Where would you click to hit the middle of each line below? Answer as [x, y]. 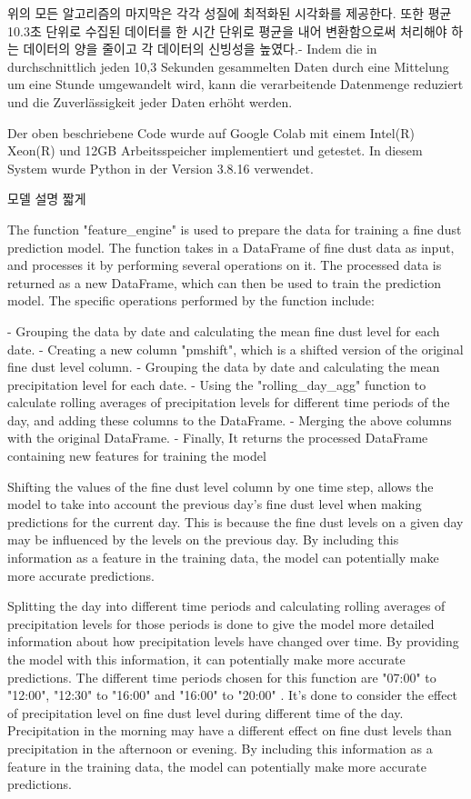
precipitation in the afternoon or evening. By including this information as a [220, 748]
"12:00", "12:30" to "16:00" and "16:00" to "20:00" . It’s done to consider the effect [233, 695]
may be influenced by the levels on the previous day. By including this [203, 539]
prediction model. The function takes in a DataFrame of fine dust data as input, [231, 247]
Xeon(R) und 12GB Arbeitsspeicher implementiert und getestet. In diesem [215, 150]
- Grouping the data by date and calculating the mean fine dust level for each [224, 330]
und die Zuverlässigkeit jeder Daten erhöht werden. [150, 101]
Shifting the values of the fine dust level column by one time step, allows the [220, 486]
